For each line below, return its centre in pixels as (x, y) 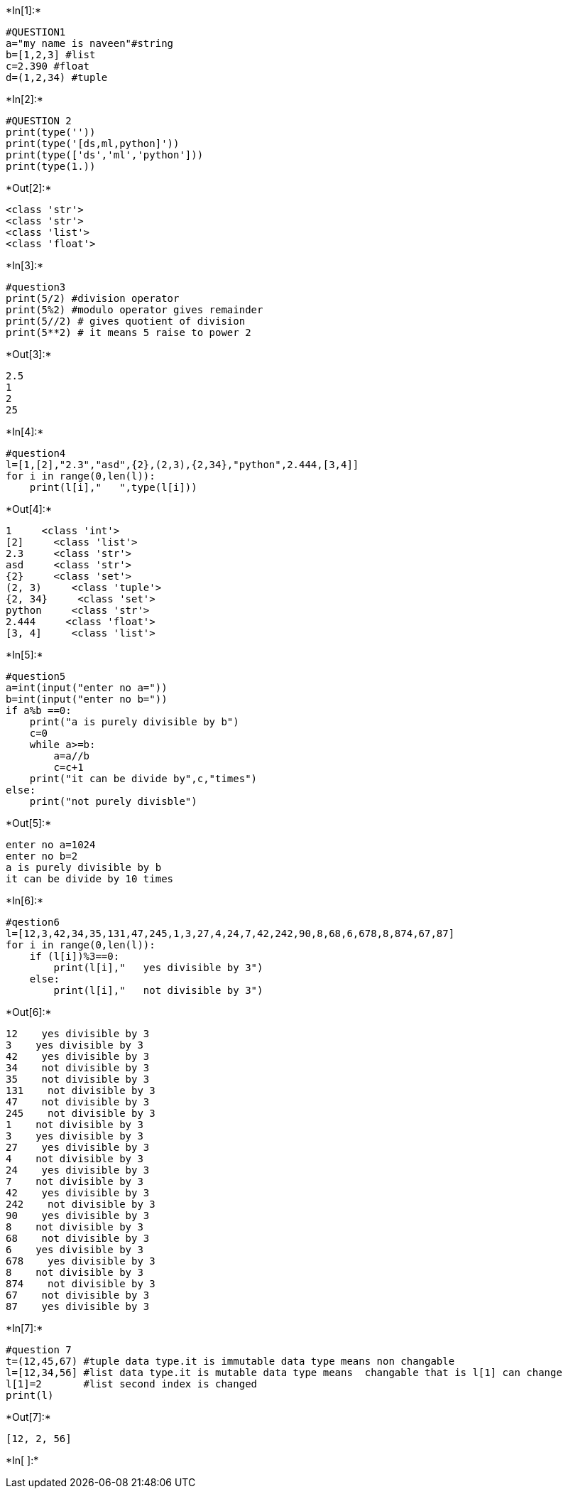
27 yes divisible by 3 (78, 1147)
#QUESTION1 (36, 32)
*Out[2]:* (29, 188)
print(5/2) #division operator (93, 298)
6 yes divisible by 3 (75, 1250)
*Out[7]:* (28, 1417)
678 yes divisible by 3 (81, 1261)
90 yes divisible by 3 (78, 1216)
